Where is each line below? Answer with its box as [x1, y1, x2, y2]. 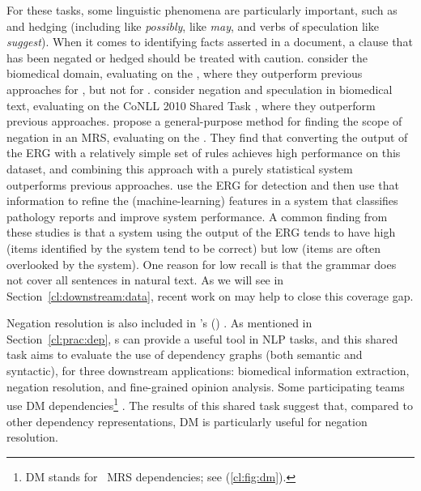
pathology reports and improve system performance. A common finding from [6, 207, 388, 224]
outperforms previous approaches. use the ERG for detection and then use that [6, 176, 399, 193]
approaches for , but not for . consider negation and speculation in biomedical [6, 80, 393, 97]
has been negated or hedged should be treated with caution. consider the [6, 49, 368, 66]
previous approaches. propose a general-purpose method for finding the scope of [6, 113, 402, 130]
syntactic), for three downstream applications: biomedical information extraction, [6, 362, 410, 379]
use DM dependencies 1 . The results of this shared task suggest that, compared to [6, 395, 413, 413]
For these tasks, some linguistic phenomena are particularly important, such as [6, 2, 398, 18]
